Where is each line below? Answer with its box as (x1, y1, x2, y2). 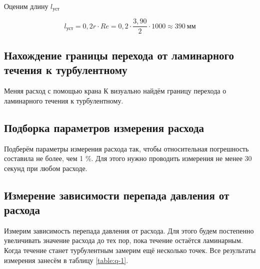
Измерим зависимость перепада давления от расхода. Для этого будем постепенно (4, 225, 254, 235)
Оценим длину (4, 1, 48, 11)
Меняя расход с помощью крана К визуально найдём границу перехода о (4, 85, 226, 96)
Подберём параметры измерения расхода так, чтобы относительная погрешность (4, 143, 249, 153)
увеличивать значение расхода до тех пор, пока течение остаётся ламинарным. (4, 235, 243, 245)
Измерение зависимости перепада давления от (4, 187, 229, 202)
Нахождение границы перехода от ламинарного (4, 47, 234, 62)
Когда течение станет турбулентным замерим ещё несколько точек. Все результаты (4, 245, 256, 255)
